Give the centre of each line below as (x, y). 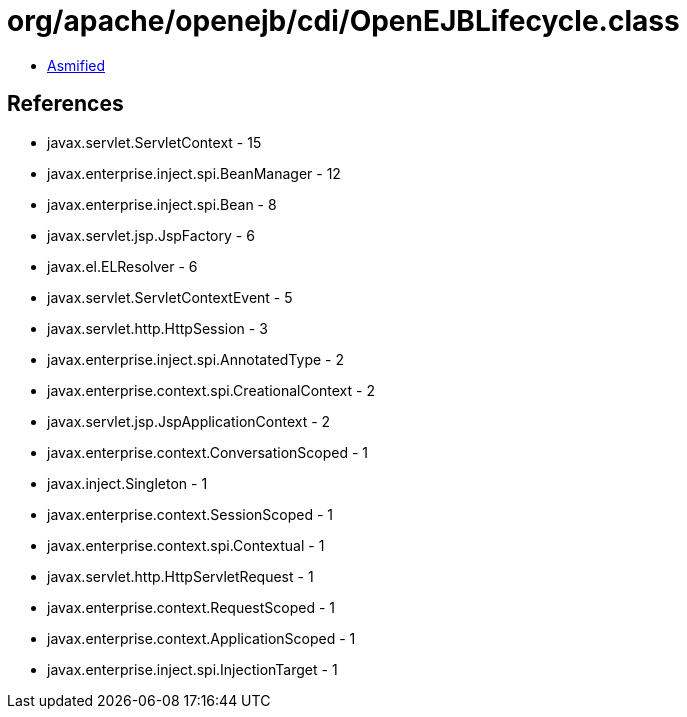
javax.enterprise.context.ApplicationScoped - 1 (201, 638)
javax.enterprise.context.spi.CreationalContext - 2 (211, 390)
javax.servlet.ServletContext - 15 (154, 142)
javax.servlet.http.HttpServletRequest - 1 (180, 576)
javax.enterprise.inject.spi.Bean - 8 (162, 204)
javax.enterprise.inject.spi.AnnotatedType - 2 (195, 359)
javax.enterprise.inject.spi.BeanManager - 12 (194, 173)
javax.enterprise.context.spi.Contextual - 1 (186, 545)
